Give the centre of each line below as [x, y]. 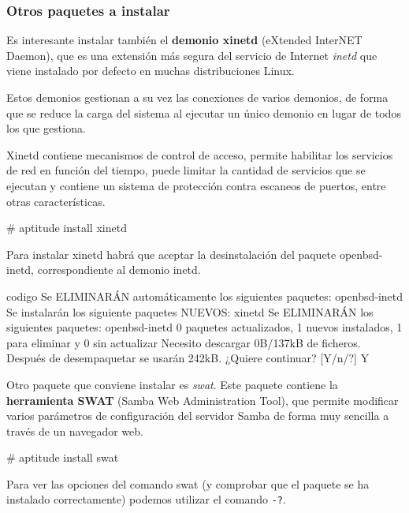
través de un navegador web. [75, 431]
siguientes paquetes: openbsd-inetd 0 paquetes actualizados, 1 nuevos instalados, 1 [204, 327]
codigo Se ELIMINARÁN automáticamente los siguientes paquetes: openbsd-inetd [205, 296]
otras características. [56, 201]
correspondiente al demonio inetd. [119, 270]
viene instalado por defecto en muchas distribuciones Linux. [151, 71]
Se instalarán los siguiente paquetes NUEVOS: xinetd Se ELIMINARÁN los [190, 311]
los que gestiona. [46, 128]
